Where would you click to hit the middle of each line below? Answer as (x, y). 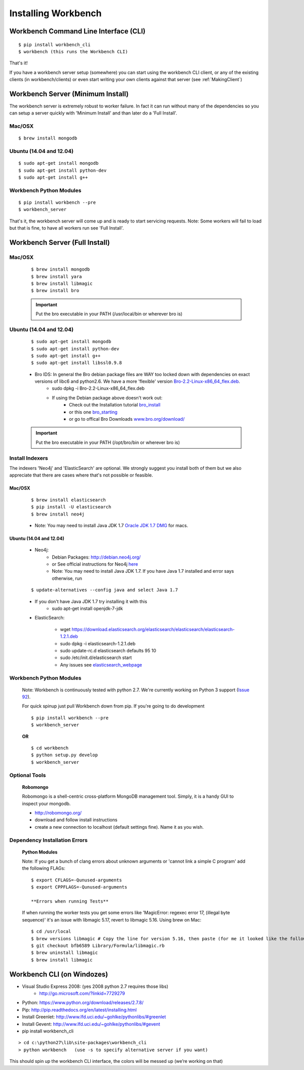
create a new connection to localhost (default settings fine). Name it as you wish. (119, 827)
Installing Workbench (55, 13)
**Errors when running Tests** (70, 901)
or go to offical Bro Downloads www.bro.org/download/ (127, 419)
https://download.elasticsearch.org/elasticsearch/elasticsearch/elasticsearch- (153, 629)
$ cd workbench (50, 748)
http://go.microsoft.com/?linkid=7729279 (82, 993)
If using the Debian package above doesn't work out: (107, 397)
